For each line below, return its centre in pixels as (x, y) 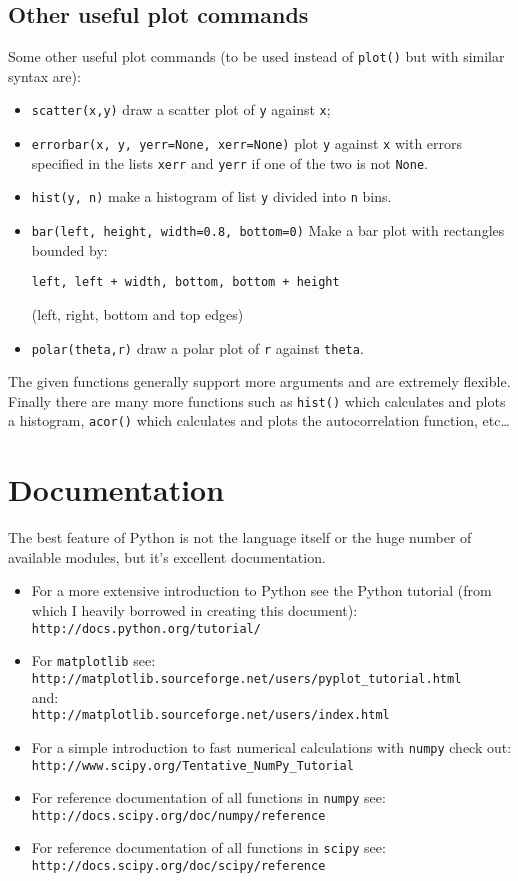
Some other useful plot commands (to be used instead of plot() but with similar (256, 56)
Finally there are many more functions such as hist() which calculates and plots (257, 400)
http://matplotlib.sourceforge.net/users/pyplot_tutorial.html (246, 678)
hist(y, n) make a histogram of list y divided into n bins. (211, 196)
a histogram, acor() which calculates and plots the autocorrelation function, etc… (259, 420)
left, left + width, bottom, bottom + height (185, 282)
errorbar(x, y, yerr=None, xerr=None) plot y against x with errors (247, 143)
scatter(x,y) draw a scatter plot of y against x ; (181, 109)
